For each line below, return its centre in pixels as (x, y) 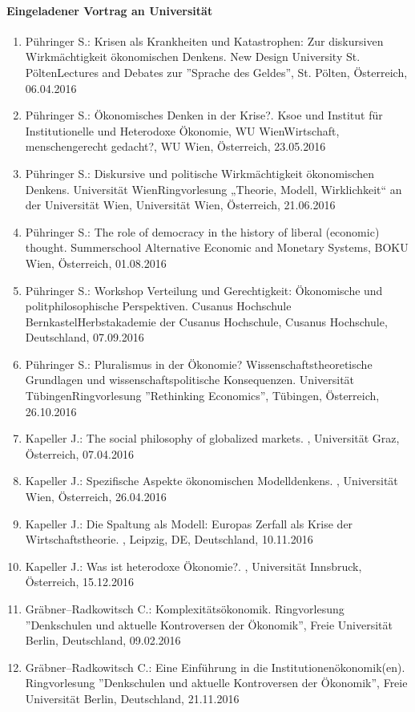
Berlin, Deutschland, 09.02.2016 (103, 640)
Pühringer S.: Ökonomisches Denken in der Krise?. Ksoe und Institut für (204, 115)
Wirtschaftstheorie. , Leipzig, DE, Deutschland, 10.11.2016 (169, 539)
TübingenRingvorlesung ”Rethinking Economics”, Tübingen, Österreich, (202, 396)
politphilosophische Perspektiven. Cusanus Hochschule (158, 306)
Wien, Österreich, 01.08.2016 (96, 263)
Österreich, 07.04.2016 (79, 453)
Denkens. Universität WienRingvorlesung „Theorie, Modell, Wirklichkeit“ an (214, 189)
